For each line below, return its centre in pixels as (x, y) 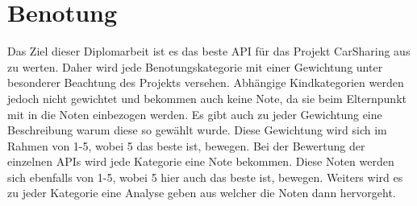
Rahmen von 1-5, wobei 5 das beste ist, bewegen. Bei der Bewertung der (186, 145)
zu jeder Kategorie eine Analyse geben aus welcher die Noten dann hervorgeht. (202, 193)
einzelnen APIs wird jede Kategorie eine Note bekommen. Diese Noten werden (201, 161)
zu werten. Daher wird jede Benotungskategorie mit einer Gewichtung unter (195, 66)
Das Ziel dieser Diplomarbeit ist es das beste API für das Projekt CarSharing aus (209, 51)
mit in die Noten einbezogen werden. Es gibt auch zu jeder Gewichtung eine (195, 114)
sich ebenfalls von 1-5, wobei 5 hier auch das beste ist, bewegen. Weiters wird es (205, 177)
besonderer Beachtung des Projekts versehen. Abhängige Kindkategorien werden (206, 82)
